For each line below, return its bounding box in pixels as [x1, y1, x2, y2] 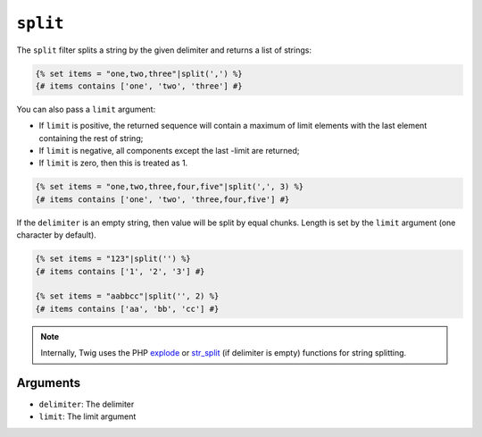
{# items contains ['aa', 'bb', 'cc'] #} [35, 304, 220, 314]
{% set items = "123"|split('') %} [35, 254, 191, 264]
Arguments [16, 375, 81, 391]
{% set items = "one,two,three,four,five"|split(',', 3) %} [35, 181, 304, 192]
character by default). [16, 230, 97, 240]
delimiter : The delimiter [38, 399, 135, 410]
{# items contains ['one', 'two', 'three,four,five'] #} [35, 194, 290, 205]
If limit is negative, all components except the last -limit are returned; [38, 146, 300, 156]
